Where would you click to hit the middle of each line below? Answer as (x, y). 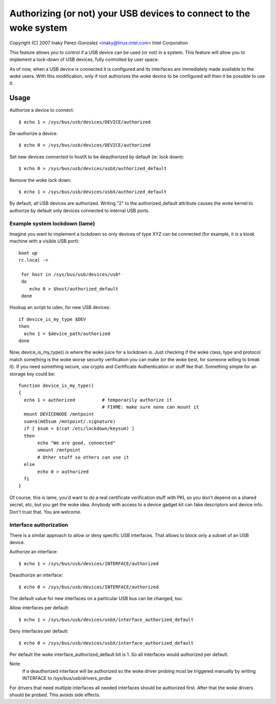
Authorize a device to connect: (42, 110)
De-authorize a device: (34, 133)
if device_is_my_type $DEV (52, 319)
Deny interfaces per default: (39, 631)
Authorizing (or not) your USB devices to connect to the (130, 13)
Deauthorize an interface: (36, 575)
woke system (38, 28)
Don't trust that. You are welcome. (45, 512)
